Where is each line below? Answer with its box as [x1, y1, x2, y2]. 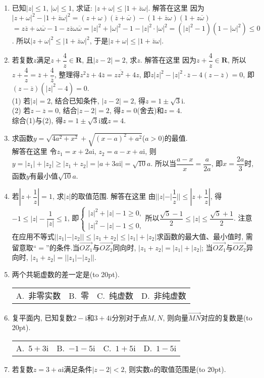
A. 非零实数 [16, 289, 61, 301]
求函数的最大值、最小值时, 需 [156, 231, 253, 241]
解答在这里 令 [12, 146, 57, 156]
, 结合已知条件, [50, 95, 99, 105]
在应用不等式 [12, 231, 55, 241]
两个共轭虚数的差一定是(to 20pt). [12, 268, 120, 279]
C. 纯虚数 [97, 289, 134, 301]
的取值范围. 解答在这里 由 [71, 191, 155, 201]
